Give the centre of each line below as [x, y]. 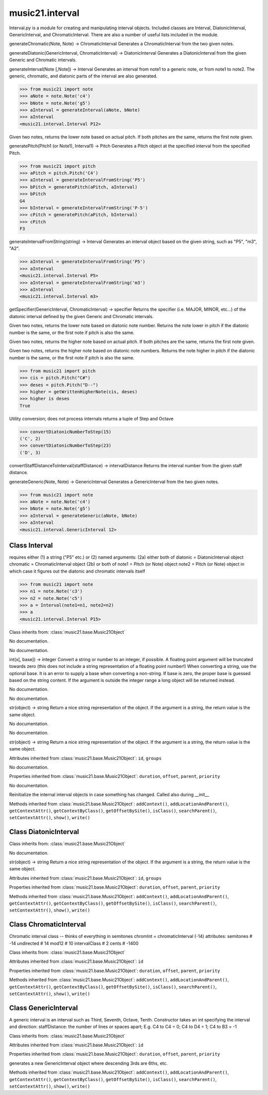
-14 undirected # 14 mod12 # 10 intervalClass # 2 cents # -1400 [74, 943]
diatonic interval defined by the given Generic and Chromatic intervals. [81, 316]
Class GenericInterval [43, 1008]
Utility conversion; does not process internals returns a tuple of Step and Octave [91, 419]
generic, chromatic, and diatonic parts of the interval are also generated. [83, 76]
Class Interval [31, 545]
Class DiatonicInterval [44, 832]
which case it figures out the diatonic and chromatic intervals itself [77, 571]
